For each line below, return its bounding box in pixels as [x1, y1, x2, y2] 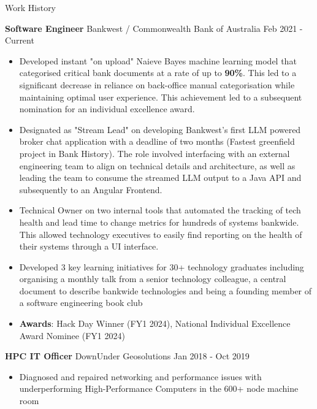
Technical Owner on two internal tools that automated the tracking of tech [19, 204, 301, 216]
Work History [5, 1, 56, 13]
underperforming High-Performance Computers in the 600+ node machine [19, 382, 299, 395]
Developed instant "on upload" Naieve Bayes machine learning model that [19, 54, 297, 67]
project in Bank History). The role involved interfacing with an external [19, 147, 290, 159]
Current [5, 34, 34, 47]
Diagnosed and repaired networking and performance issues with [19, 370, 262, 383]
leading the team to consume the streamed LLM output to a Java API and [19, 171, 302, 184]
